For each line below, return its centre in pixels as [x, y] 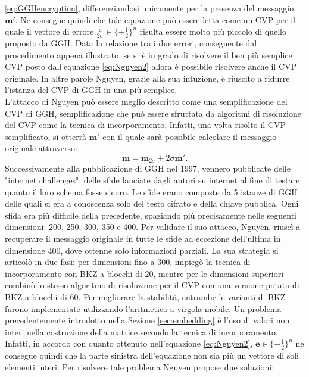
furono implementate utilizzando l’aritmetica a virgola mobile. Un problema [143, 308]
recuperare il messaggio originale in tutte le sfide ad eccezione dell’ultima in [143, 238]
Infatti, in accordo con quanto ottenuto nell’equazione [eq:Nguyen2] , [129, 343]
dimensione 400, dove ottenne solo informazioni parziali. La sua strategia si [142, 250]
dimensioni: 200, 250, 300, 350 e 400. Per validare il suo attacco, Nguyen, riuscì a [153, 227]
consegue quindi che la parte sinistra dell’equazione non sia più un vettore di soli [152, 355]
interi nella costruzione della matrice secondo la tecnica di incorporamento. [141, 331]
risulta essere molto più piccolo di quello [213, 31]
